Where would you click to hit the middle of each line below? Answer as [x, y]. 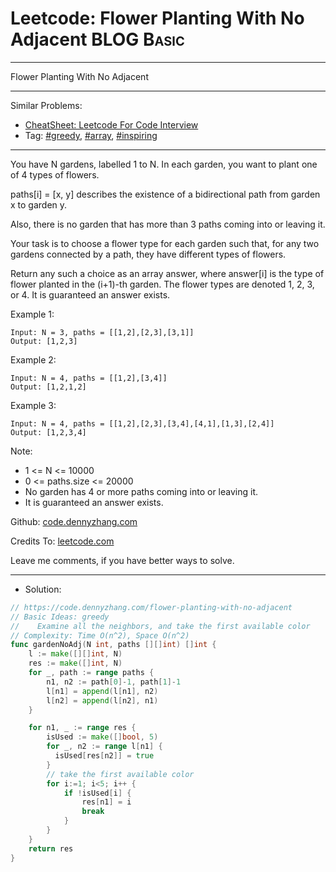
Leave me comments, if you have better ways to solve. [122, 560]
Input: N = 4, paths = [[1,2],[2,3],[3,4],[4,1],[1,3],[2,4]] [142, 423]
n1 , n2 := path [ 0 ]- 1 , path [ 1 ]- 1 [114, 682]
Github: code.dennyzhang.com [74, 521]
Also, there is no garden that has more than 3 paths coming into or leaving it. [168, 224]
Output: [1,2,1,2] [48, 387]
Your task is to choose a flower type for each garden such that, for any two [165, 243]
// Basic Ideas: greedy [60, 617]
